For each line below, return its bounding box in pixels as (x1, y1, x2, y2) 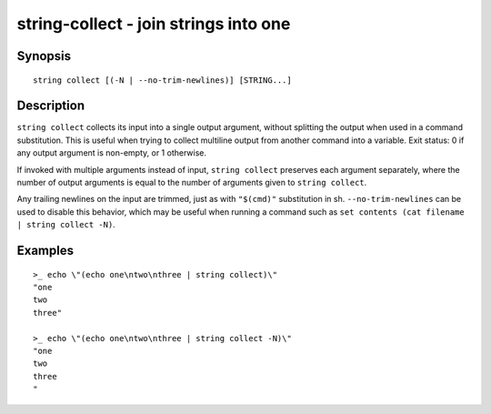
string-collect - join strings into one (16, 14, 291, 34)
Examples (16, 243, 75, 258)
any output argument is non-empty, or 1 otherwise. (16, 147, 206, 158)
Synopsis (16, 48, 72, 64)
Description (16, 98, 85, 114)
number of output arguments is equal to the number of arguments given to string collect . (16, 177, 367, 188)
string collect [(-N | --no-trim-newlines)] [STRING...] (33, 75, 293, 86)
